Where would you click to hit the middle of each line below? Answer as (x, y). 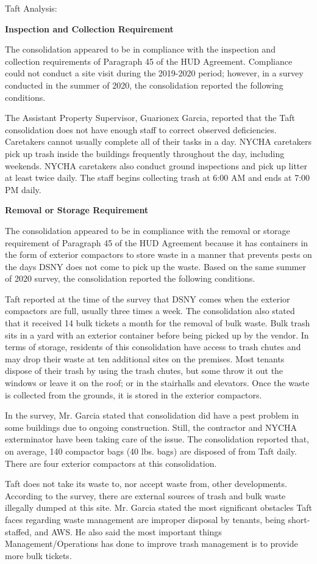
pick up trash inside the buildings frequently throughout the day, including (145, 153)
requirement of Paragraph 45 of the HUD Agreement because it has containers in (157, 242)
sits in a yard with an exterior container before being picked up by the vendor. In (157, 335)
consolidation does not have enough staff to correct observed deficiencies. (141, 129)
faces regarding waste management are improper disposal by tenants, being (145, 519)
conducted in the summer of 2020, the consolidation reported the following (144, 85)
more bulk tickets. (38, 555)
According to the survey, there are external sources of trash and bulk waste (145, 495)
